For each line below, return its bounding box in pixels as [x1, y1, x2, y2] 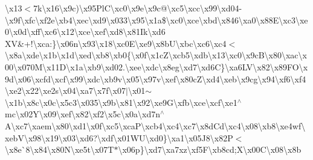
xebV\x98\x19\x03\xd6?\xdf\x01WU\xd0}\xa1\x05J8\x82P [5, 131, 233, 144]
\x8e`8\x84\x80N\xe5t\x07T [5, 143, 114, 156]
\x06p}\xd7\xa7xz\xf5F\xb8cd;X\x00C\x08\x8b [118, 143, 302, 156]
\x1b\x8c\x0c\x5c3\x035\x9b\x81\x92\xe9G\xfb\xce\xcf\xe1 [5, 96, 237, 108]
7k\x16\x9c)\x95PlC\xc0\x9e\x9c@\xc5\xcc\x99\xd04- [33, 2, 242, 14]
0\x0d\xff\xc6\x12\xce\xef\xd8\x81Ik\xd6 [5, 25, 166, 38]
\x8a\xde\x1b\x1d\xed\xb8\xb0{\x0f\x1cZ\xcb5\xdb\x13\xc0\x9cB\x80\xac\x [5, 49, 307, 61]
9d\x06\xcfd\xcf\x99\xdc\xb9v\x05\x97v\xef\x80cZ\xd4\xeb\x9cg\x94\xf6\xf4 [5, 72, 306, 85]
